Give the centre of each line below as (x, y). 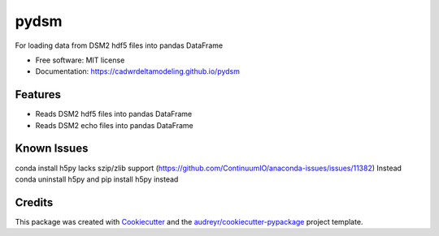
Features (38, 94)
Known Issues (52, 149)
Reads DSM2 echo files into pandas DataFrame (115, 125)
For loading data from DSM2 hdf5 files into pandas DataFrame (119, 45)
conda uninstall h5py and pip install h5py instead (97, 179)
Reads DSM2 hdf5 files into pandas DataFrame (114, 114)
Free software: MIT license (80, 60)
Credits (34, 202)
